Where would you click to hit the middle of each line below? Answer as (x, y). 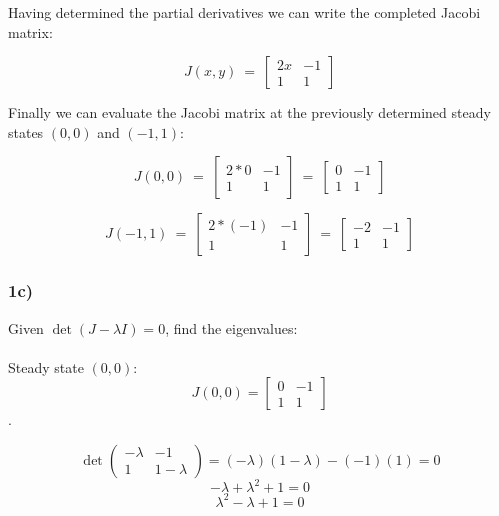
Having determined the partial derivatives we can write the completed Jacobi (244, 12)
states (26, 131)
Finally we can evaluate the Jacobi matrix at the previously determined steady (249, 112)
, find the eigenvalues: (231, 327)
